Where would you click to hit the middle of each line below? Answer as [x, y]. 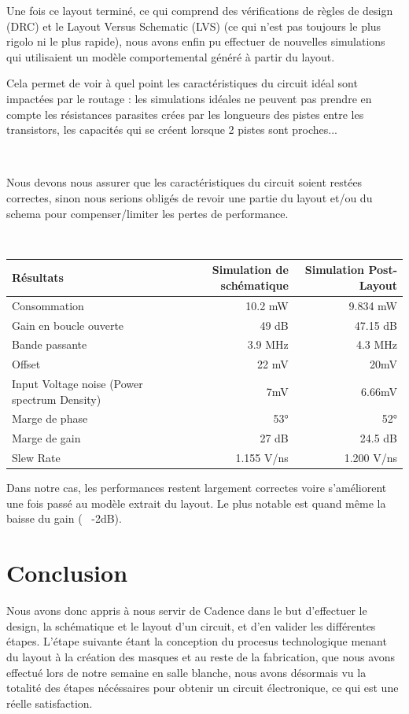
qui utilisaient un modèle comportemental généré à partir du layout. [171, 56]
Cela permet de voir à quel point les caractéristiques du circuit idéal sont [182, 83]
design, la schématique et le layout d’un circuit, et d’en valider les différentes [191, 625]
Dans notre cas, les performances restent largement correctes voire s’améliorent [197, 488]
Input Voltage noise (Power [77, 384]
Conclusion [67, 573]
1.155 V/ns [262, 458]
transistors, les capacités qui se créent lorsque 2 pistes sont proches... [172, 129]
